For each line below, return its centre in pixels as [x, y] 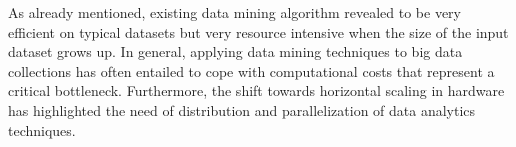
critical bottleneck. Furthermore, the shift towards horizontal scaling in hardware [256, 90]
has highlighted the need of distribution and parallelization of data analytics [242, 109]
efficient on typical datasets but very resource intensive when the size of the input [258, 31]
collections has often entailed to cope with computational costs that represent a [251, 70]
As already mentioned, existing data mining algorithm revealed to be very [234, 12]
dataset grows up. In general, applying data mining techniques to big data [235, 51]
